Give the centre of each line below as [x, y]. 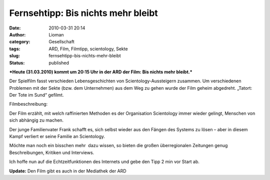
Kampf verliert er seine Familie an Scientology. [57, 137]
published [59, 63]
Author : [17, 34]
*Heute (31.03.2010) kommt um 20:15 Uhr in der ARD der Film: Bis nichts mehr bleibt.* [101, 72]
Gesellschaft [61, 42]
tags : [15, 49]
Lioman [56, 34]
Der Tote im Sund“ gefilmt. [36, 95]
